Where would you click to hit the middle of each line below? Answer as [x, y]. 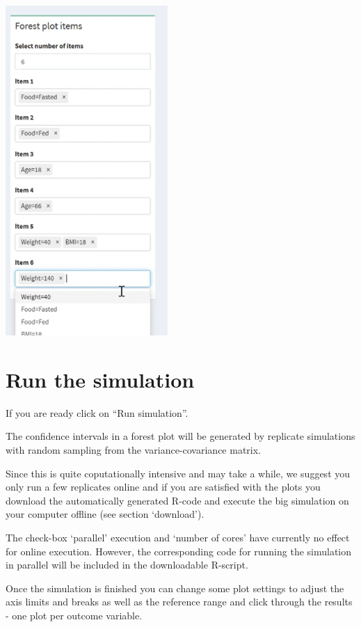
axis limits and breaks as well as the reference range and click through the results [179, 602]
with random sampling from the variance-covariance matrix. [133, 449]
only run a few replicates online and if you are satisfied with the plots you [163, 487]
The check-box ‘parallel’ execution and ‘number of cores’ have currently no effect [178, 537]
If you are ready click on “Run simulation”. [97, 412]
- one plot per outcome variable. [74, 615]
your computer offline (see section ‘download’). [105, 514]
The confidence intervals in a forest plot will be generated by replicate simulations [180, 436]
